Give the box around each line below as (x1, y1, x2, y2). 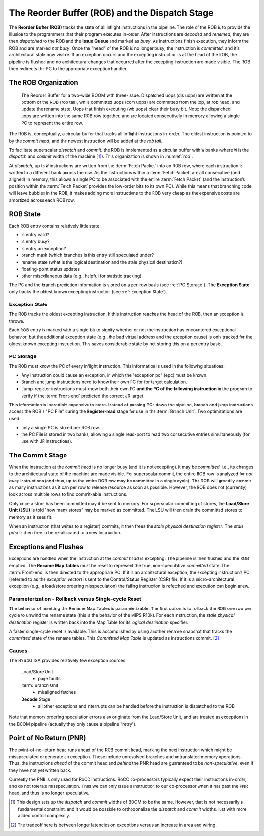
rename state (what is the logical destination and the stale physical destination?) (21, 259, 183, 265)
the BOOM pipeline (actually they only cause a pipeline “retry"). (9, 721, 137, 727)
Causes (9, 647, 28, 654)
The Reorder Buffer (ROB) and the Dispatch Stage (9, 7, 214, 18)
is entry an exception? (21, 245, 66, 251)
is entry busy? (21, 238, 50, 245)
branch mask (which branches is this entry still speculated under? (21, 253, 154, 258)
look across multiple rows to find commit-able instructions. (9, 491, 128, 497)
